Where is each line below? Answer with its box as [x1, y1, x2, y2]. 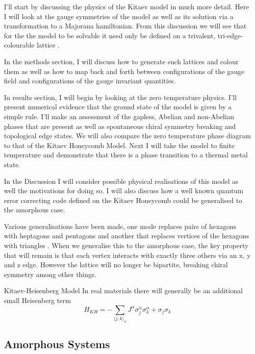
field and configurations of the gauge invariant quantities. [4, 76, 176, 86]
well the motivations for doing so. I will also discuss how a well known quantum [4, 185, 244, 196]
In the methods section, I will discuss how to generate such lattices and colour [4, 56, 239, 66]
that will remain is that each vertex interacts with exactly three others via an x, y [4, 250, 251, 260]
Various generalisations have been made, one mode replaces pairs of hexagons [4, 221, 236, 231]
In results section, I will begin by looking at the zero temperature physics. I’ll [4, 92, 237, 102]
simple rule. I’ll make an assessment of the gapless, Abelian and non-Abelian [4, 111, 234, 121]
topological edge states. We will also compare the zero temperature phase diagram [4, 130, 251, 141]
